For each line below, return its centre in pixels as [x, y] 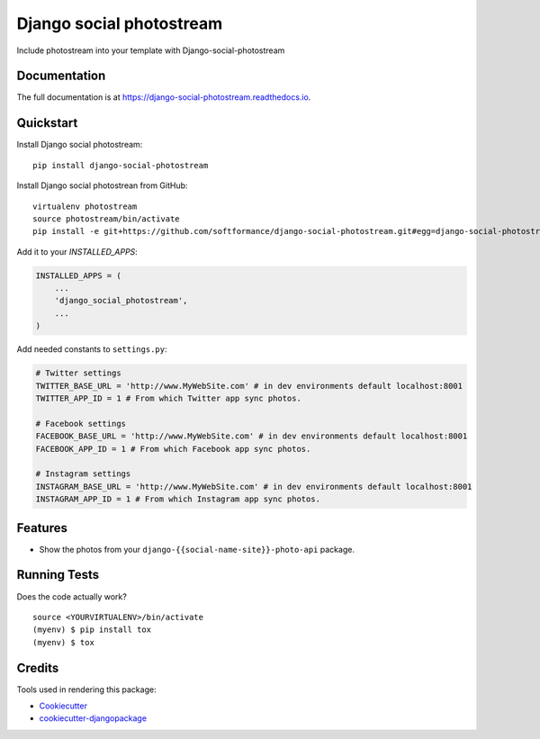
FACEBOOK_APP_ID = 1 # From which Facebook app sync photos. [173, 449]
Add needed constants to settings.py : [92, 349]
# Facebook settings [81, 424]
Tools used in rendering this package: [86, 689]
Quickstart [47, 123]
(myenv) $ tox [63, 642]
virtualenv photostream [85, 206]
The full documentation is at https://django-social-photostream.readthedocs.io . [164, 97]
